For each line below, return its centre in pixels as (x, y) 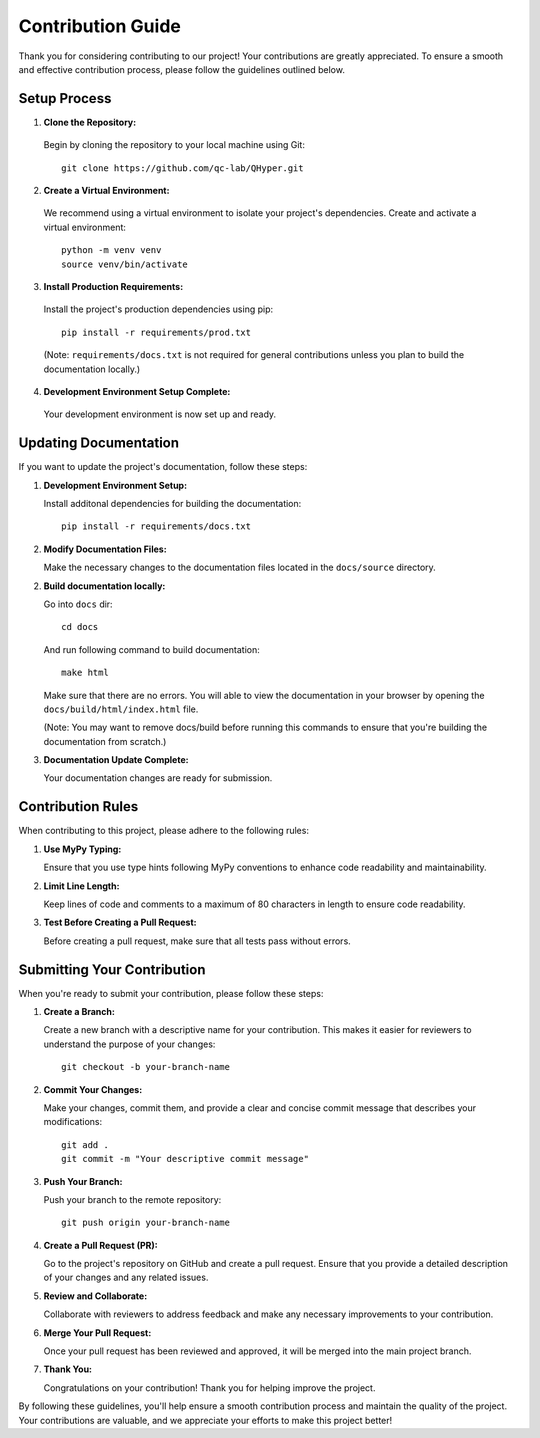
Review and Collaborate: (95, 1296)
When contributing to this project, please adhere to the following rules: (164, 831)
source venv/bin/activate (125, 264)
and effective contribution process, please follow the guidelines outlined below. (181, 69)
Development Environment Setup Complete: (137, 391)
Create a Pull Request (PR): (101, 1245)
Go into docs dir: (78, 604)
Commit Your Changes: (93, 1089)
